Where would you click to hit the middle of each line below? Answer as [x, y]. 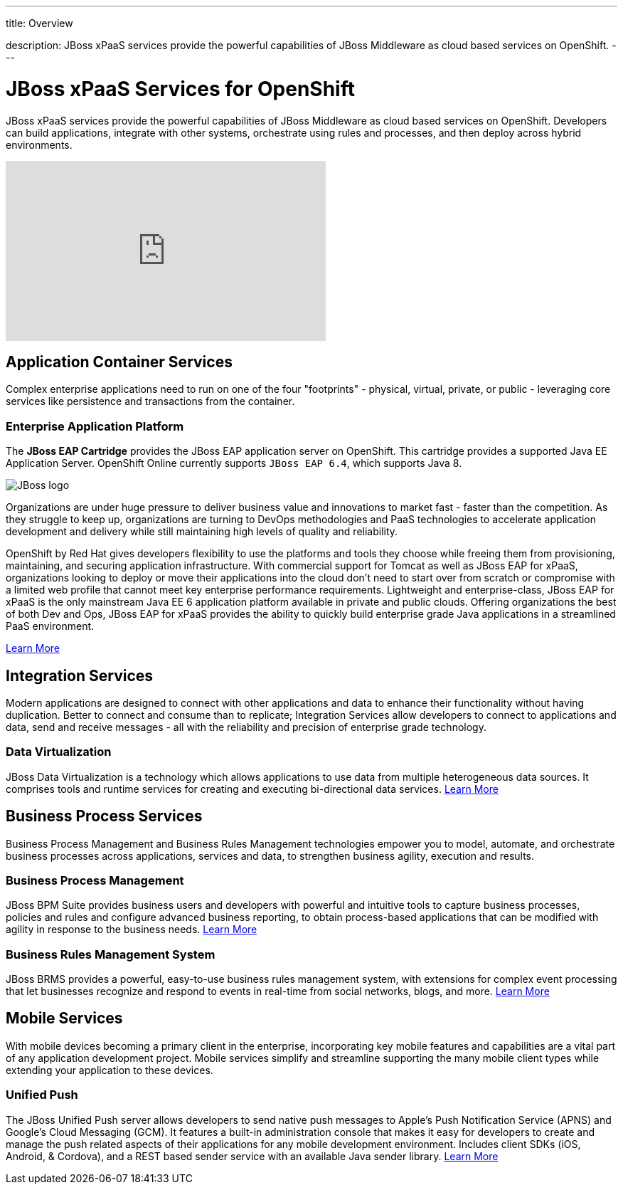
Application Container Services [119, 362]
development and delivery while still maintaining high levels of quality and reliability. [202, 532]
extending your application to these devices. [110, 1070]
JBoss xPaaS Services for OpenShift [180, 89]
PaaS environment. [50, 626]
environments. [39, 144]
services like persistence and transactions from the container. [150, 401]
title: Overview [39, 23]
